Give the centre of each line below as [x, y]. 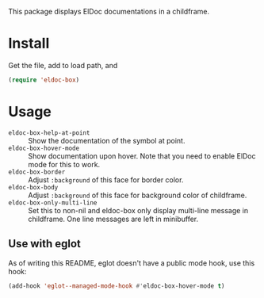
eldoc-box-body [33, 187]
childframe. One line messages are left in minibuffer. [113, 219]
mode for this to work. [64, 164]
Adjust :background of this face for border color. [106, 180]
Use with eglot [44, 244]
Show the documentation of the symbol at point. [107, 140]
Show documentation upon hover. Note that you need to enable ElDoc [142, 156]
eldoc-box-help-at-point [49, 133]
